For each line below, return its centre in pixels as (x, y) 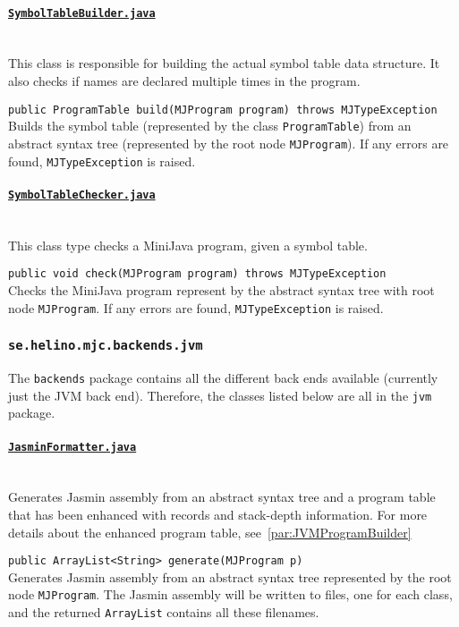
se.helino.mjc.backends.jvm (106, 346)
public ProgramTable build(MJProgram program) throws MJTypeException (223, 110)
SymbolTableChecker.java (82, 195)
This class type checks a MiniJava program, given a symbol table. (188, 245)
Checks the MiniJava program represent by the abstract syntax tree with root (221, 289)
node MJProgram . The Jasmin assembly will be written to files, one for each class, (230, 594)
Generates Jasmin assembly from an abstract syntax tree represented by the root (230, 576)
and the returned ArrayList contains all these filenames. (164, 612)
